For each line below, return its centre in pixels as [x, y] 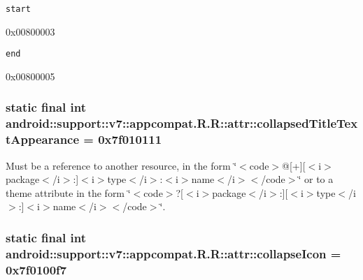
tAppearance [43, 139]
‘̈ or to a [316, 179]
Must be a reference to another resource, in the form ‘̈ [121, 165]
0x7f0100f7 [36, 269]
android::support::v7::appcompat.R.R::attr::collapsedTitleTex [182, 123]
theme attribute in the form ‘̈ [68, 192]
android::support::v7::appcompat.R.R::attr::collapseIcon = [173, 253]
